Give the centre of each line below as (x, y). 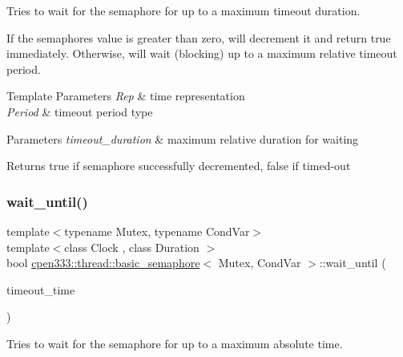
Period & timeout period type (80, 111)
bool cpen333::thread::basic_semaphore (103, 263)
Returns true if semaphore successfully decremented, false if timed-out (179, 166)
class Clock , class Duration (132, 247)
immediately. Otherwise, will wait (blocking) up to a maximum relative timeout (202, 53)
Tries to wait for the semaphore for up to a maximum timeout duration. (183, 10)
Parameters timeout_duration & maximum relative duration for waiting (183, 138)
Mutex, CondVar (260, 263)
